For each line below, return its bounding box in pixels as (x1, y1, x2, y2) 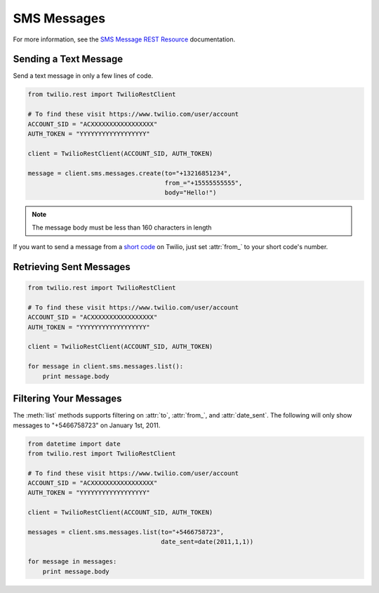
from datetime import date (27, 439, 121, 448)
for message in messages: (27, 558, 117, 566)
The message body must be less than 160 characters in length (32, 223, 212, 232)
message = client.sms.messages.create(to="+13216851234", (27, 169, 232, 177)
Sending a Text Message (13, 53, 123, 65)
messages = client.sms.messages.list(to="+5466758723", (27, 528, 225, 536)
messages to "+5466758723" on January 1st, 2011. (13, 421, 161, 429)
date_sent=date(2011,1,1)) (161, 538, 254, 546)
